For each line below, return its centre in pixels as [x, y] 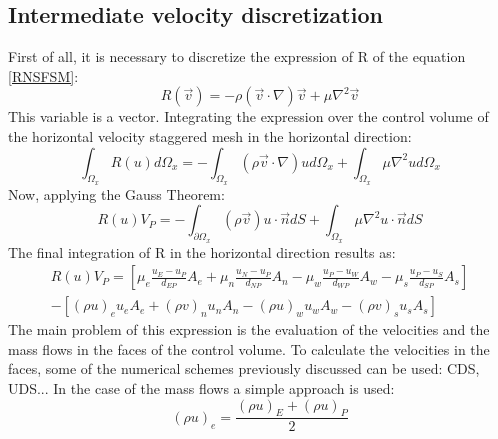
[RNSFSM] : [43, 75]
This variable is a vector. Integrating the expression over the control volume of [248, 116]
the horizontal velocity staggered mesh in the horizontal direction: [210, 135]
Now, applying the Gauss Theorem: [116, 193]
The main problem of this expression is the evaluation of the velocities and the [249, 329]
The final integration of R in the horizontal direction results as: [202, 251]
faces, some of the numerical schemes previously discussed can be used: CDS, [244, 368]
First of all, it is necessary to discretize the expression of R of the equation [237, 56]
